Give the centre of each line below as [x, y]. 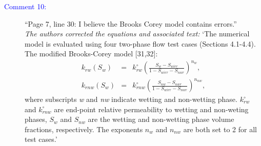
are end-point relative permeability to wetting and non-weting [151, 109]
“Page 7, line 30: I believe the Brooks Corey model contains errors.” [131, 23]
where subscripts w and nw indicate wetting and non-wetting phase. [131, 99]
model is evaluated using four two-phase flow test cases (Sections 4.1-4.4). [140, 43]
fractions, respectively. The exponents [84, 129]
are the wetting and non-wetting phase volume [161, 119]
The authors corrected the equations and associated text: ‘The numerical [137, 34]
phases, [36, 119]
